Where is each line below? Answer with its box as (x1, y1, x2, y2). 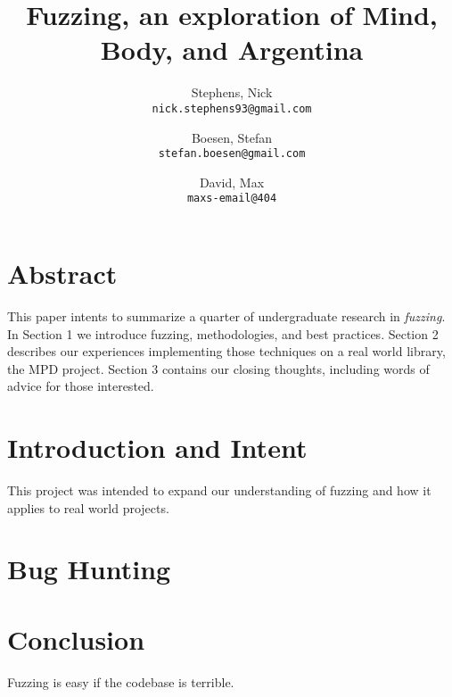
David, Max (199, 172, 265, 191)
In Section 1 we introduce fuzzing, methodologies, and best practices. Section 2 (7, 324, 439, 343)
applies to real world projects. (7, 498, 169, 517)
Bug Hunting (7, 551, 171, 587)
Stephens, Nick (191, 83, 273, 102)
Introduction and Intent (7, 429, 308, 466)
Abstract (7, 255, 118, 292)
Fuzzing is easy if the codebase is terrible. (7, 672, 234, 691)
